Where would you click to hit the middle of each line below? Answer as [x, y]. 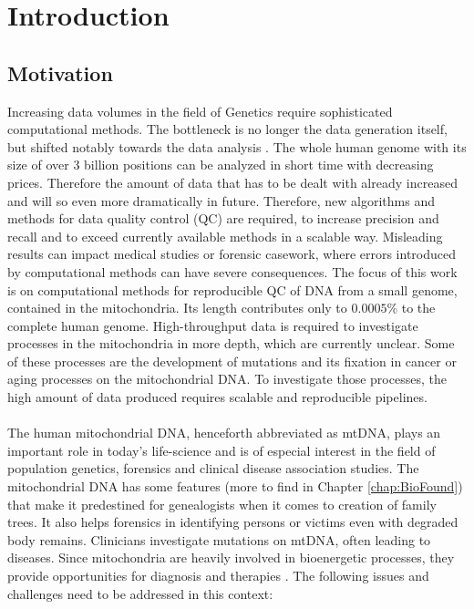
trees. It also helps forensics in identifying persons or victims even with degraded [233, 522]
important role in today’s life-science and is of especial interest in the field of [222, 450]
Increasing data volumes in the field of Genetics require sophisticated [200, 111]
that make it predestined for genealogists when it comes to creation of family [222, 504]
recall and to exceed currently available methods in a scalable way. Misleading [225, 236]
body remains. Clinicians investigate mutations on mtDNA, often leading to [219, 539]
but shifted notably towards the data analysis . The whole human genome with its [237, 146]
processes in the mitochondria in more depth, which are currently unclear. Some [231, 343]
